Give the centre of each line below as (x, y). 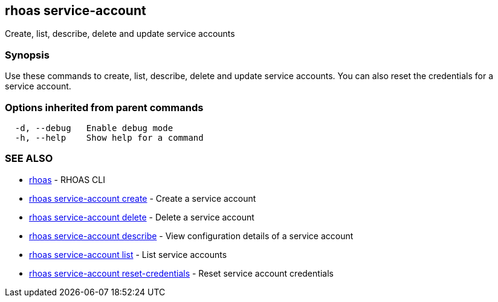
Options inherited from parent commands (104, 107)
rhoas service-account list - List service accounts (128, 254)
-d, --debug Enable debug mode (94, 128)
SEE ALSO (29, 159)
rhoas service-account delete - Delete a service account (142, 217)
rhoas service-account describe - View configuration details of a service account (191, 236)
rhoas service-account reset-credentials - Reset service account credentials (181, 273)
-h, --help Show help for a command (109, 137)
